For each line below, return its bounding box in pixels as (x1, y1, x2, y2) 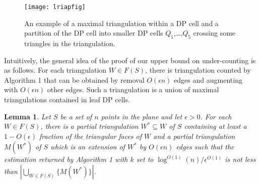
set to (136, 154, 154, 164)
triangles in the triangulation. (24, 38, 115, 49)
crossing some (193, 28, 236, 38)
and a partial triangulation (153, 130, 235, 141)
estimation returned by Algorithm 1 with (4, 154, 128, 164)
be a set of (60, 111, 92, 121)
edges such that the (176, 141, 234, 152)
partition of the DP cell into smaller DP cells (24, 28, 163, 38)
